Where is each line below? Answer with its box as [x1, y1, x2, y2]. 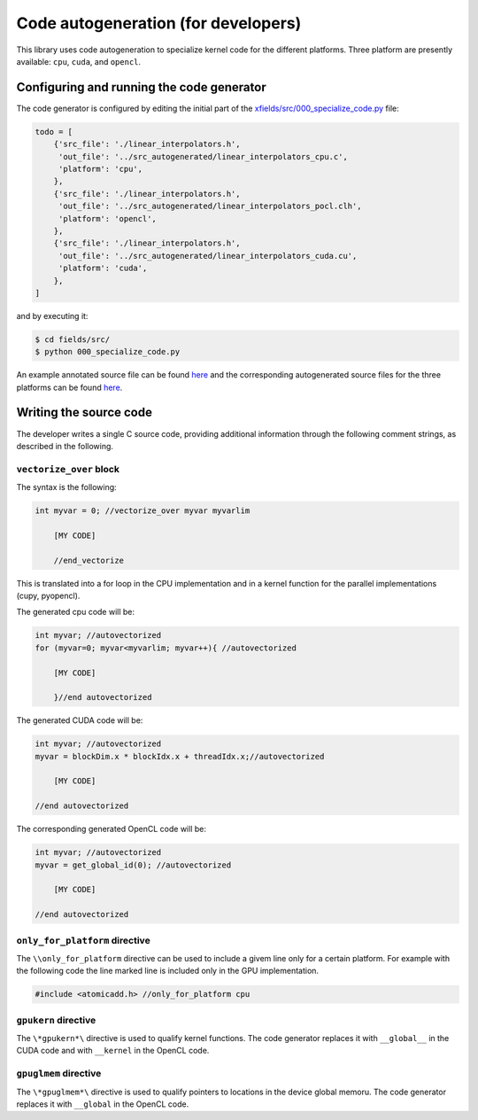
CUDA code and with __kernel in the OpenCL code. [16, 1046, 210, 1056]
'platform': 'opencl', [58, 214, 157, 223]
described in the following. [16, 440, 114, 451]
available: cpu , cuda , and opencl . [16, 56, 142, 66]
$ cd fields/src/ [35, 334, 111, 345]
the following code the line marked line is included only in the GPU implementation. [16, 966, 319, 976]
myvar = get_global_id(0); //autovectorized [35, 859, 232, 870]
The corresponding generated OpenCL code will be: [16, 824, 207, 835]
